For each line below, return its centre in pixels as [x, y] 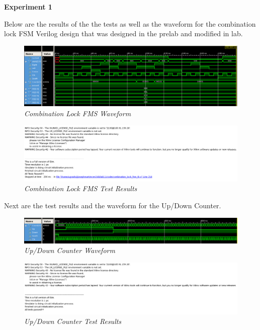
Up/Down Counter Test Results [73, 321]
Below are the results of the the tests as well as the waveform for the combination [130, 23]
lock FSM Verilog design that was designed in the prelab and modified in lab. [123, 33]
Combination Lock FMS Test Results [81, 188]
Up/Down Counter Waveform [70, 250]
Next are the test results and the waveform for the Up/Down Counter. [113, 205]
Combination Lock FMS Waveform [78, 113]
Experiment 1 [28, 7]
